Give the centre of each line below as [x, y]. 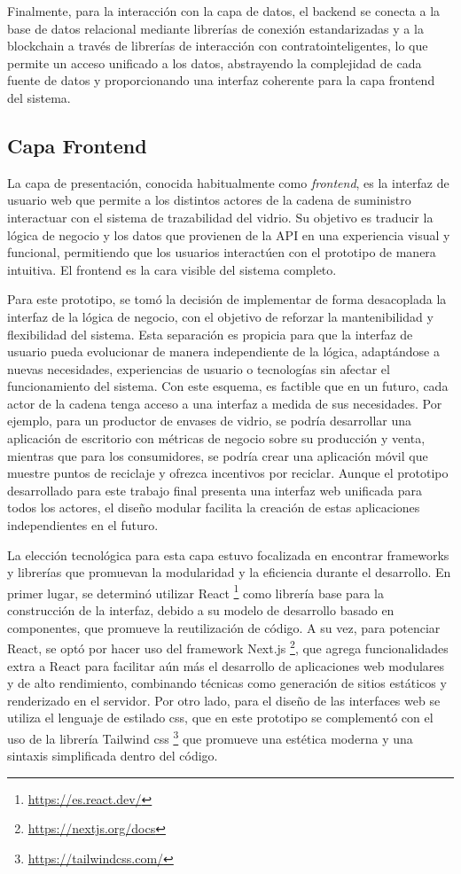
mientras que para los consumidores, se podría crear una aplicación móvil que [218, 455]
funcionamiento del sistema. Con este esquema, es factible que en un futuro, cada [228, 386]
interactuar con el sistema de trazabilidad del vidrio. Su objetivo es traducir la [220, 217]
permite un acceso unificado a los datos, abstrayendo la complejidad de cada [215, 62]
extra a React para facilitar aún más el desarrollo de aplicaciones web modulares [226, 665]
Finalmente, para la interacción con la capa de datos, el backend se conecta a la [224, 11]
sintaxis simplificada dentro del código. [113, 756]
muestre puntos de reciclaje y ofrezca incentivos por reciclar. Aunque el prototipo [228, 473]
